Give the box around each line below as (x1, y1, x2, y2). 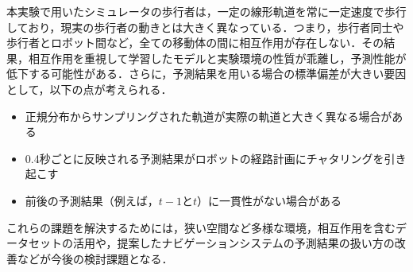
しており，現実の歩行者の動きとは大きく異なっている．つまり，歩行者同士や (6, 18, 404, 35)
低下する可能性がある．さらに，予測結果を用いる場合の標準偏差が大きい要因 (6, 65, 407, 82)
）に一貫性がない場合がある (197, 192, 342, 208)
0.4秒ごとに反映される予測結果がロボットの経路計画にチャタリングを (25, 150, 384, 166)
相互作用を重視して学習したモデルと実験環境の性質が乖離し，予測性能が (28, 49, 407, 66)
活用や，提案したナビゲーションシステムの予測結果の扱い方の (72, 235, 395, 251)
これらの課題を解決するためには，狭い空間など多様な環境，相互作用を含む (6, 219, 396, 235)
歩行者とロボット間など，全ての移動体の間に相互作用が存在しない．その (6, 34, 384, 51)
